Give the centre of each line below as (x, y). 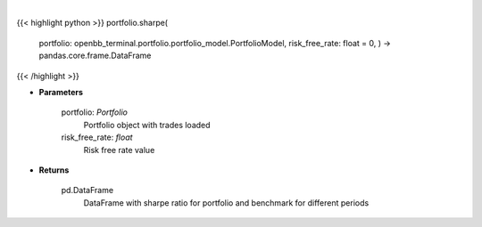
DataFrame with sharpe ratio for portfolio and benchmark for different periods (226, 203)
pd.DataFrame (87, 191)
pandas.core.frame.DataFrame (95, 56)
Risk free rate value (119, 150)
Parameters (61, 92)
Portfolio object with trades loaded (147, 125)
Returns (54, 170)
